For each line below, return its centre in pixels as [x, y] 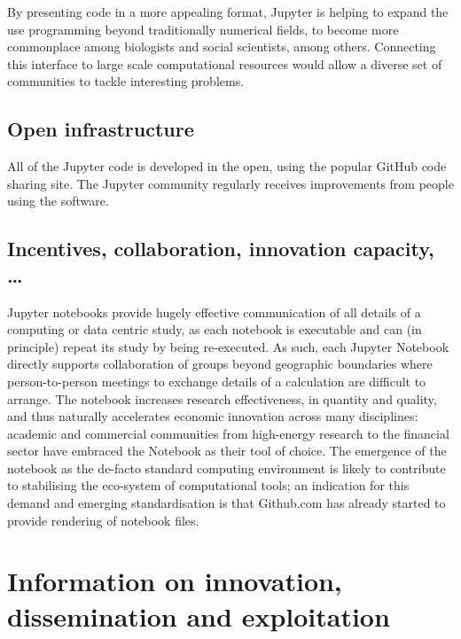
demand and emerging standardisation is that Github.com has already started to [227, 503]
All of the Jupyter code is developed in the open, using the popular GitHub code [227, 166]
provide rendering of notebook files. [103, 520]
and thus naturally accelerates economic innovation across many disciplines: [213, 416]
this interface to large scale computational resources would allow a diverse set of [225, 63]
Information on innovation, [175, 581]
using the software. [58, 201]
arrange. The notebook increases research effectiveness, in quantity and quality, [222, 398]
